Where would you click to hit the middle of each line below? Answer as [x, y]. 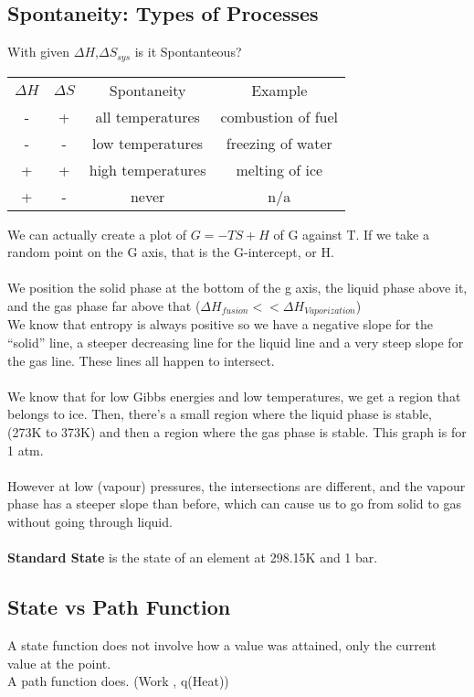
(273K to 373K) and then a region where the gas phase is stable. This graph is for [237, 432]
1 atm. [26, 450]
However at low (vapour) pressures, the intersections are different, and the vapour [237, 485]
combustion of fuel [279, 116]
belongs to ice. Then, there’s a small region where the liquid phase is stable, [220, 414]
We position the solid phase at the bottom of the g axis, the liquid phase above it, [237, 288]
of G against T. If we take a [351, 234]
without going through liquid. [90, 522]
